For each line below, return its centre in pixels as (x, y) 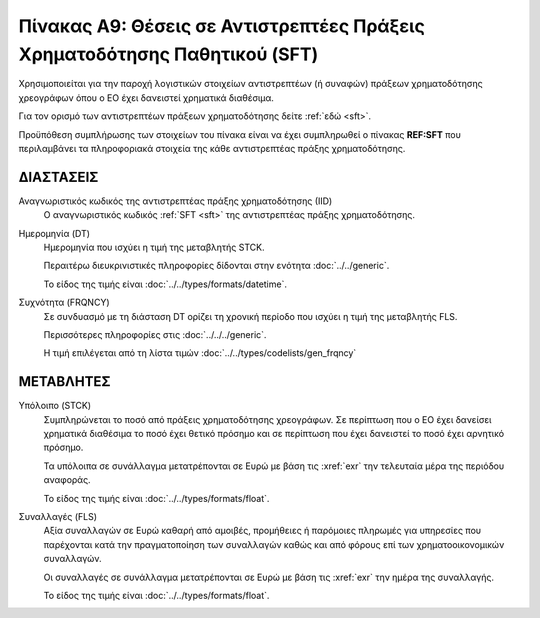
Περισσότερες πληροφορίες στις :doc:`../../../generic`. (155, 334)
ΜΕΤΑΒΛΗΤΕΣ (64, 381)
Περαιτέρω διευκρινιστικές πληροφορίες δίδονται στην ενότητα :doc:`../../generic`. (216, 266)
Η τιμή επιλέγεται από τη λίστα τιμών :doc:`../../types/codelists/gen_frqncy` (200, 353)
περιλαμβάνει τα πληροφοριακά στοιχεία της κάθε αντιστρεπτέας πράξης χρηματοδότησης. (212, 148)
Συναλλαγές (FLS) (58, 516)
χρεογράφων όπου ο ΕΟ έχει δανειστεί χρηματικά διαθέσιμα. (146, 97)
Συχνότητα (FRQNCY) (64, 302)
